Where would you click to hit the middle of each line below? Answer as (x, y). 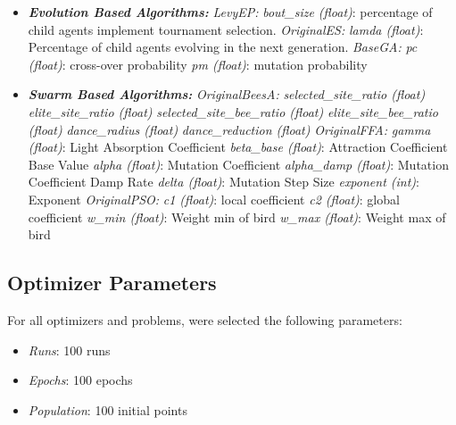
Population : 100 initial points (108, 409)
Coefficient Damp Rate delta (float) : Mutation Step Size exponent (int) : (224, 182)
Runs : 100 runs (69, 350)
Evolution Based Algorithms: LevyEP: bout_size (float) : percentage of (230, 12)
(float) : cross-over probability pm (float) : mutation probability (198, 64)
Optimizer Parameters (112, 283)
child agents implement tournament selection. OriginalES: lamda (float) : (226, 29)
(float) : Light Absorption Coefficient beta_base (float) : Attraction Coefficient (238, 147)
